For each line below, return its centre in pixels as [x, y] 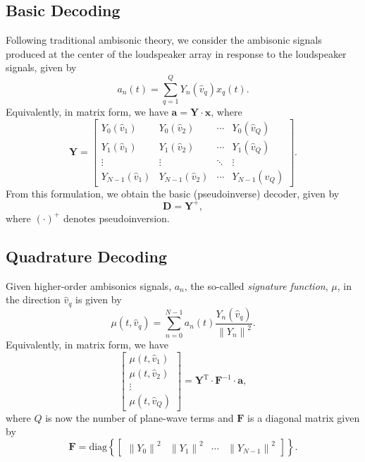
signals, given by [41, 67]
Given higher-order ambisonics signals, [89, 285]
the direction [33, 299]
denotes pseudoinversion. [116, 218]
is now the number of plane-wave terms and [140, 417]
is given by [99, 299]
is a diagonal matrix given [304, 417]
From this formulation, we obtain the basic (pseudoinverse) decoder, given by [173, 193]
